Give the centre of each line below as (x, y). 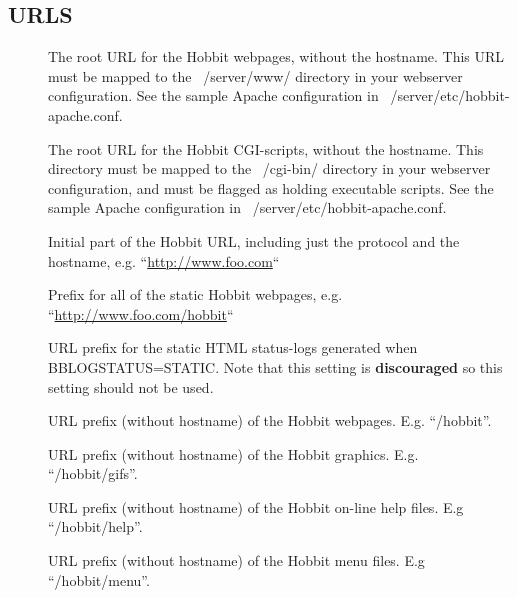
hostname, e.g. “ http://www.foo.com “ (164, 260)
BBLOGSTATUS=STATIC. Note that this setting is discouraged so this (275, 366)
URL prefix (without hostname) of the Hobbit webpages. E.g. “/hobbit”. (270, 420)
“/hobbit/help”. (95, 526)
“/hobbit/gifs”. (93, 473)
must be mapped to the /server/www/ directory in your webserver (255, 75)
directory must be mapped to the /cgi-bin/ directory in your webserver (269, 168)
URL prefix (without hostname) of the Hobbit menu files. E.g (236, 560)
